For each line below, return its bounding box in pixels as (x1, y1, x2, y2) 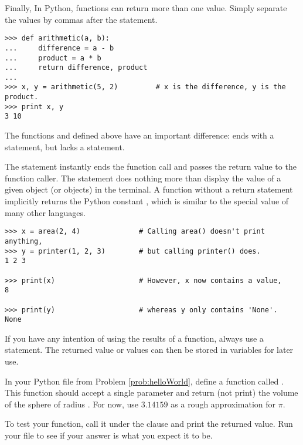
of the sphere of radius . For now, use (5, 397, 139, 410)
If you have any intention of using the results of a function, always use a (5, 332, 264, 344)
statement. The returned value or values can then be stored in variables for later (5, 343, 294, 356)
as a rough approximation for (171, 397, 276, 410)
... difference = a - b (5, 43, 114, 52)
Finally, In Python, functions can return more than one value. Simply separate (5, 2, 287, 14)
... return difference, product (5, 63, 148, 72)
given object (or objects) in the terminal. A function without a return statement (5, 183, 293, 195)
